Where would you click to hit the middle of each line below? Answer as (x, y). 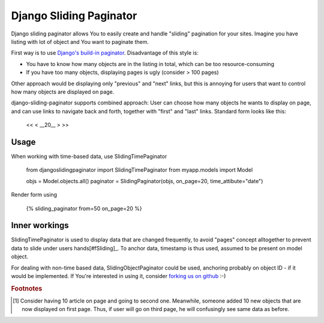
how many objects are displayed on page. (63, 92)
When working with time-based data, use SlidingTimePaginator (89, 156)
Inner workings (40, 225)
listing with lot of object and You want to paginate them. (80, 41)
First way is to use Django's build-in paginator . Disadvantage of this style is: (105, 53)
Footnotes (27, 288)
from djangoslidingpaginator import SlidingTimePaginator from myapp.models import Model (139, 170)
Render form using (34, 195)
